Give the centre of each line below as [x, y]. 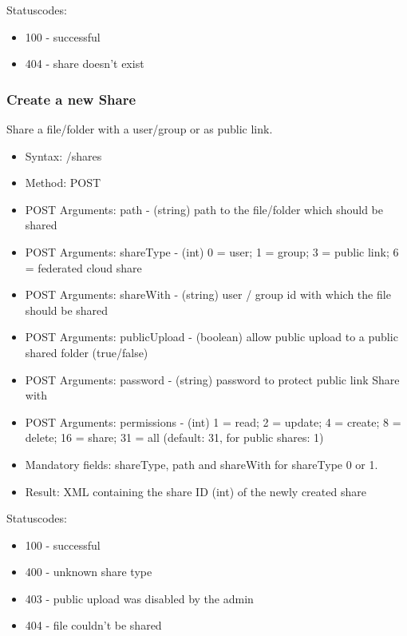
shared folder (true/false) [87, 352]
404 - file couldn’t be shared [93, 625]
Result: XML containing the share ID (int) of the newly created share [196, 491]
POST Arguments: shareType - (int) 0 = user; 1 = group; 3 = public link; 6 [212, 251]
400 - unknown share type [89, 572]
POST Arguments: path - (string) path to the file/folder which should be [204, 209]
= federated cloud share [83, 267]
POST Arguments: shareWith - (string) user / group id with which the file [208, 294]
